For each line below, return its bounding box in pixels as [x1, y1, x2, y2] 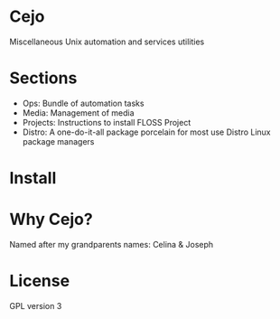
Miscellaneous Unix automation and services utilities [9, 36, 205, 47]
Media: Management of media [22, 107, 135, 118]
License [9, 271, 70, 291]
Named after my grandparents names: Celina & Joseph [9, 239, 214, 249]
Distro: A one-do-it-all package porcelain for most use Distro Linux [22, 127, 271, 137]
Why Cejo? [9, 210, 93, 230]
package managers [22, 136, 95, 146]
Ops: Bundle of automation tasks [22, 98, 145, 108]
